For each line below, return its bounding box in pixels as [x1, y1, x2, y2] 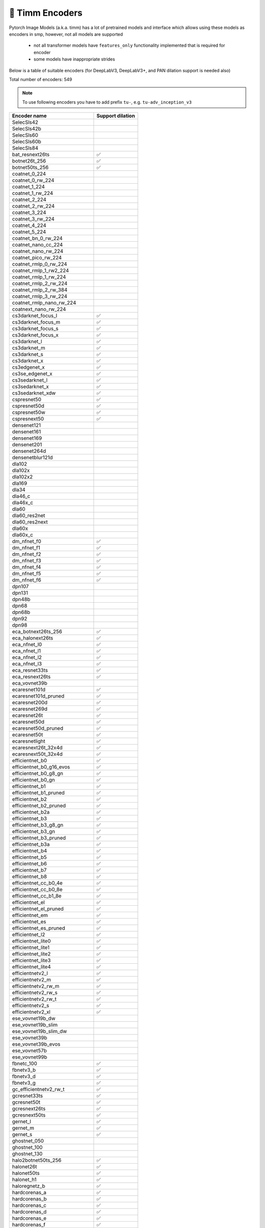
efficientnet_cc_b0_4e [12, 880, 63, 887]
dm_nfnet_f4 [12, 564, 41, 571]
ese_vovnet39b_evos [12, 1041, 61, 1048]
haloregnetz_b [12, 1183, 46, 1190]
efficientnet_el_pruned [12, 905, 64, 912]
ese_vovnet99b [12, 1054, 48, 1061]
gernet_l [12, 1118, 31, 1125]
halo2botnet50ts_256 [12, 1157, 61, 1164]
